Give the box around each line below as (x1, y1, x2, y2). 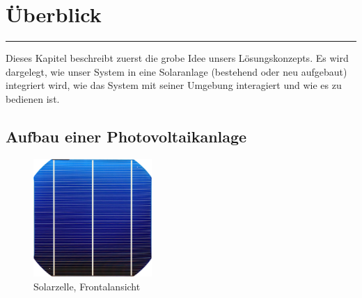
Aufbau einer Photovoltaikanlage (6, 125, 247, 147)
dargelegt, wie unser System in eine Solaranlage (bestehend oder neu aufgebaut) (6, 64, 347, 78)
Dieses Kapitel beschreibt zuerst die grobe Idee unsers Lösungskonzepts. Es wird (6, 51, 349, 65)
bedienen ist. (6, 91, 60, 106)
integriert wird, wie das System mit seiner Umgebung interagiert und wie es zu (6, 78, 342, 92)
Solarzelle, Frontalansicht (33, 279, 141, 293)
